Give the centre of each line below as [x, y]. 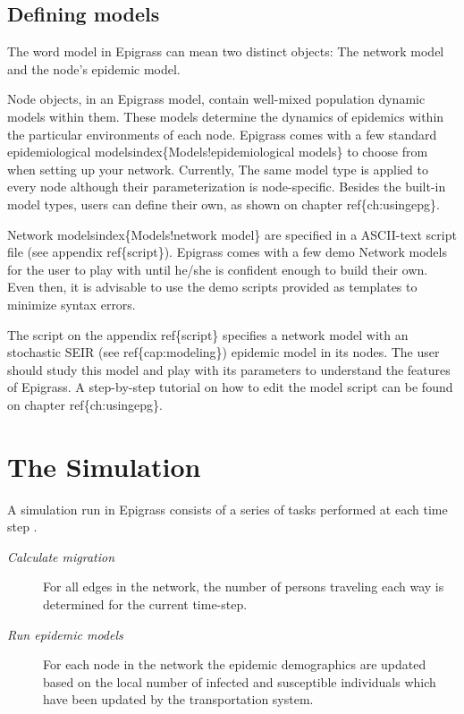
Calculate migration [61, 556]
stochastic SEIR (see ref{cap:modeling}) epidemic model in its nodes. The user [224, 352]
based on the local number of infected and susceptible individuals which [240, 681]
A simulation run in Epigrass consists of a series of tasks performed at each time [228, 509]
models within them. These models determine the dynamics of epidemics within [226, 116]
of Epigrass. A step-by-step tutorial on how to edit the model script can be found [230, 387]
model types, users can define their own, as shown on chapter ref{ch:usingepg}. [224, 204]
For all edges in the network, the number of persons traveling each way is [244, 586]
